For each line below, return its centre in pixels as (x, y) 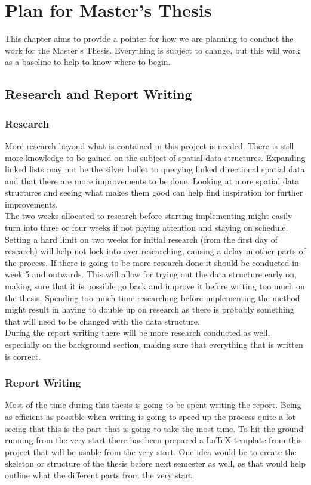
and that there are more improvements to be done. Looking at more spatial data (152, 180)
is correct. (23, 356)
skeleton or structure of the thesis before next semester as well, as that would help (155, 463)
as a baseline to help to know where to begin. (88, 62)
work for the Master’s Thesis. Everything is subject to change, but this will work (153, 50)
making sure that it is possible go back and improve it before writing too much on (155, 286)
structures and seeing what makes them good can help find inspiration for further (154, 192)
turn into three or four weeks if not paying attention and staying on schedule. (147, 228)
